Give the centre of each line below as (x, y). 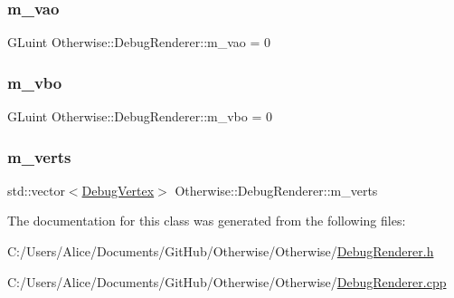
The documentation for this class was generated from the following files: (207, 221)
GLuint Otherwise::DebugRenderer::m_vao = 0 (139, 42)
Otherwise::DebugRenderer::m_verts (276, 190)
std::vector (36, 190)
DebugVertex (118, 190)
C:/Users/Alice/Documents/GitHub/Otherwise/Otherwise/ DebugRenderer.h (221, 251)
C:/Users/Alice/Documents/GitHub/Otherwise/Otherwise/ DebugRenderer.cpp (227, 281)
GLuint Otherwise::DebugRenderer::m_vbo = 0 (140, 116)
